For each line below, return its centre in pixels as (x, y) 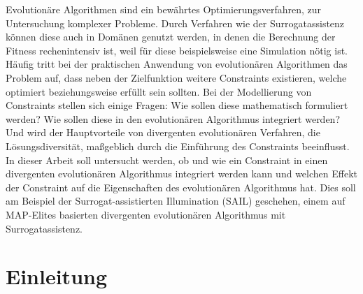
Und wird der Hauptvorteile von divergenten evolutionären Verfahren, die (163, 132)
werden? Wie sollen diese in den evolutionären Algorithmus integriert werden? (173, 118)
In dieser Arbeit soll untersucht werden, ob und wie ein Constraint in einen (167, 160)
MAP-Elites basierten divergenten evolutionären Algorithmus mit (146, 214)
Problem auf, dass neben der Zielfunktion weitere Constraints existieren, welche (176, 77)
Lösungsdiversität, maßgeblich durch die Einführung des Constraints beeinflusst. (178, 146)
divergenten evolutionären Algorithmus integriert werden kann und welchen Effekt (181, 174)
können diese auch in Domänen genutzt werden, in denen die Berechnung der (171, 37)
